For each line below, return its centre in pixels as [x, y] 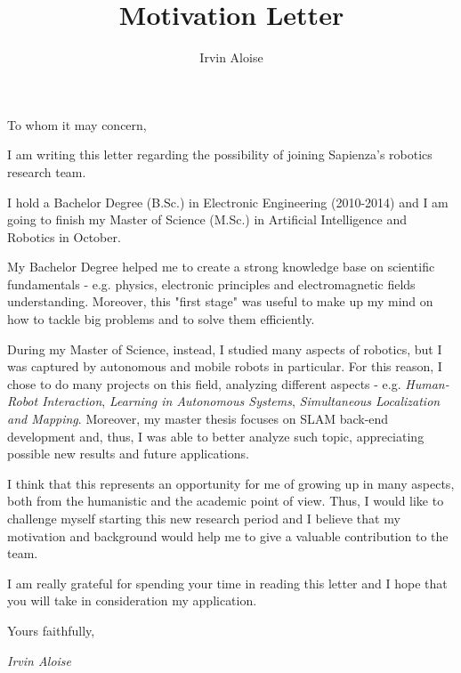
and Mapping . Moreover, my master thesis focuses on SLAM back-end [198, 419]
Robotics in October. [64, 236]
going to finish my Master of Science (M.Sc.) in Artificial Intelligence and [207, 219]
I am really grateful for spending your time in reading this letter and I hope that [227, 583]
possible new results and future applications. [128, 454]
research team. [47, 171]
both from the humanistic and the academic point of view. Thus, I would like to [226, 501]
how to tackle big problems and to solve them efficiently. [161, 319]
